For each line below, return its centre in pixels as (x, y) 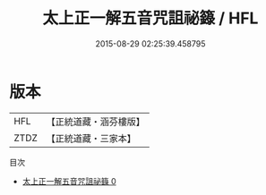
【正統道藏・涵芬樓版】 (96, 122)
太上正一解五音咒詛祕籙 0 (69, 181)
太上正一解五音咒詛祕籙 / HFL (150, 18)
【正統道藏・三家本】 (91, 138)
